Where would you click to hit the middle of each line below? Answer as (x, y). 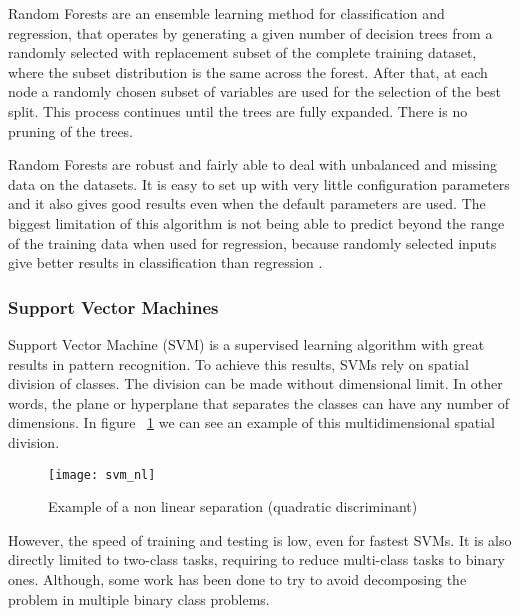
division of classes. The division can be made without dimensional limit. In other (255, 383)
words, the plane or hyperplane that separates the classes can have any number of (259, 402)
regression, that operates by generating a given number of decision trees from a (250, 32)
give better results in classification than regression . (165, 262)
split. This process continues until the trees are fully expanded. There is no (238, 110)
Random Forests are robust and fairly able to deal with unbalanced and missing (253, 164)
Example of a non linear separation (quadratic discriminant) (233, 506)
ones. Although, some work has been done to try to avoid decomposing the (237, 578)
